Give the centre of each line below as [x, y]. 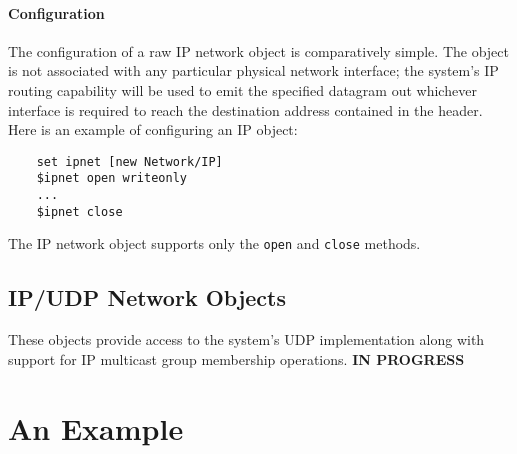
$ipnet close [79, 211]
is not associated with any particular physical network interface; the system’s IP [253, 70]
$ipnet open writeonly [111, 178]
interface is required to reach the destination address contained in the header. [245, 109]
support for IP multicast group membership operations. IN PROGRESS [236, 358]
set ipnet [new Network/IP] [129, 161]
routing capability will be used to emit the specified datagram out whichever [242, 89]
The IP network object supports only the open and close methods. [214, 243]
